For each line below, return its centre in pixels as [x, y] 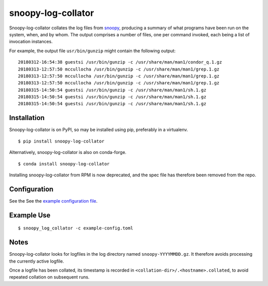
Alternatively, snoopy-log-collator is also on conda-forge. [68, 152]
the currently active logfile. [37, 261]
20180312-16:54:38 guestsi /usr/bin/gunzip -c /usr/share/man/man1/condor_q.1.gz [120, 62]
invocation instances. [31, 42]
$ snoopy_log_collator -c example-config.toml [76, 228]
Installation [27, 118]
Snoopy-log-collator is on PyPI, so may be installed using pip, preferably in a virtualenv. [99, 130]
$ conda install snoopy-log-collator [64, 164]
